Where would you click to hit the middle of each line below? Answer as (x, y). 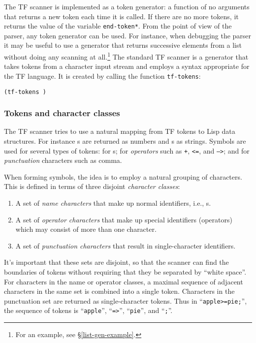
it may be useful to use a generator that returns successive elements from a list (123, 45)
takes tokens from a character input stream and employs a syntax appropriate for (127, 66)
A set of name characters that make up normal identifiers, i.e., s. (113, 203)
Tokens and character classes (62, 113)
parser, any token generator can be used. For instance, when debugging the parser (128, 35)
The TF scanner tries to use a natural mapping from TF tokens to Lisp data (120, 131)
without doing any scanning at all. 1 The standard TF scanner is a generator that (126, 56)
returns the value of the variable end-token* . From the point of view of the (118, 26)
